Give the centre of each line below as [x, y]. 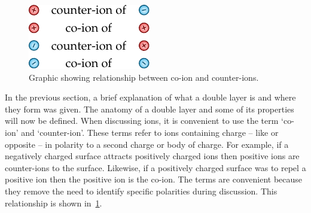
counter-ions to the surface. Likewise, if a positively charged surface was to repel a [155, 167]
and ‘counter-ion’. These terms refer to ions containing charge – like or [150, 132]
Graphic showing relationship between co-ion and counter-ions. [144, 77]
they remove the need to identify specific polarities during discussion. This [141, 191]
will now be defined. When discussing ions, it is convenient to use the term [142, 121]
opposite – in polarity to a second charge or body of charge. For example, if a [147, 144]
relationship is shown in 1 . [54, 203]
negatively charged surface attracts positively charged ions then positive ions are [152, 156]
